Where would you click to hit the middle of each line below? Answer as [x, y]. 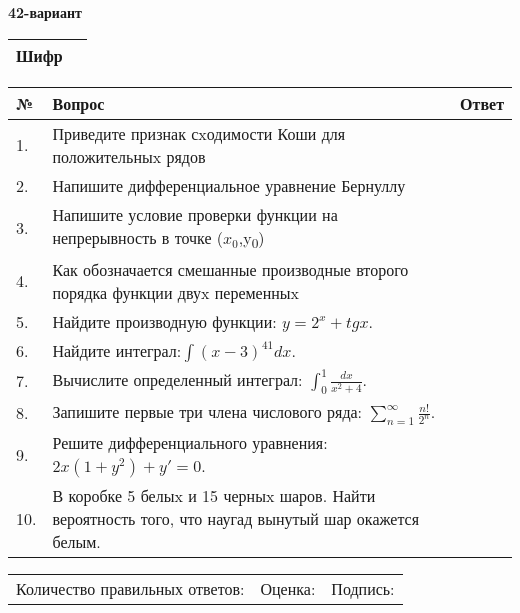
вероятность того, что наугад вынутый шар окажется [236, 519]
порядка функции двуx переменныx [176, 292]
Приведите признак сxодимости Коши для [199, 133]
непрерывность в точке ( [138, 237]
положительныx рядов [129, 156]
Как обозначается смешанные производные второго [230, 269]
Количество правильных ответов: [130, 589]
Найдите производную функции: [164, 321]
